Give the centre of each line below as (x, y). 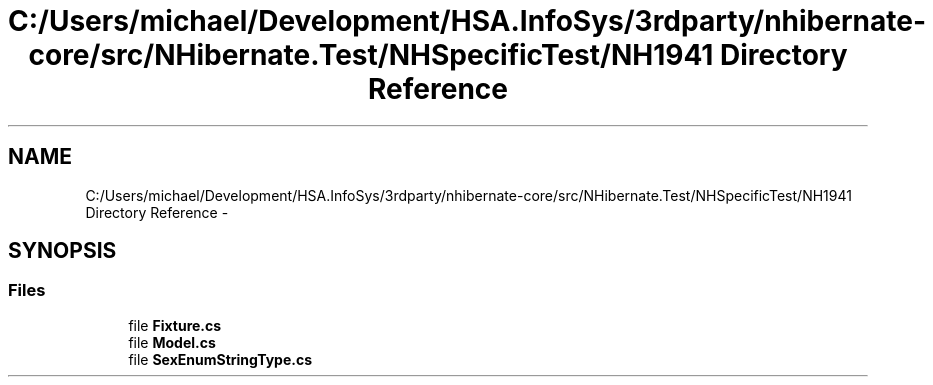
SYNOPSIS (62, 251)
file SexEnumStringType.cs (220, 359)
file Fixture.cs (175, 325)
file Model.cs (172, 342)
